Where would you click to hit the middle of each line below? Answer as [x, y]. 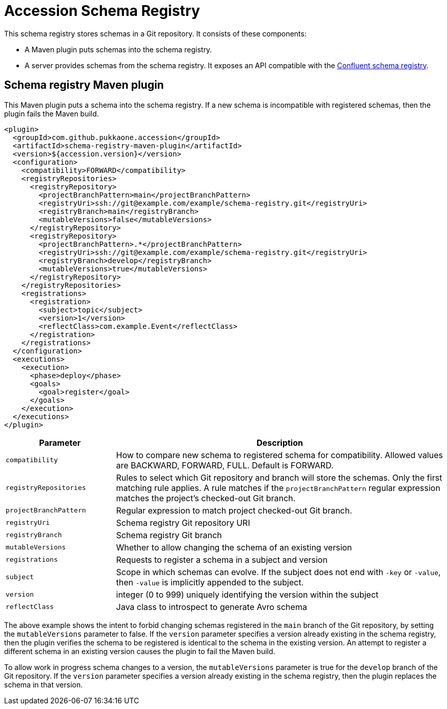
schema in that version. [44, 684]
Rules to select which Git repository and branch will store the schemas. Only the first [279, 477]
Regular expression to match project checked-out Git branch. [234, 510]
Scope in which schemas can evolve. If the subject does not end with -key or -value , [278, 572]
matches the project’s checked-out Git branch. [206, 498]
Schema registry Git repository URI [183, 523]
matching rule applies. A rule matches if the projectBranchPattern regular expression [278, 488]
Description [280, 442]
